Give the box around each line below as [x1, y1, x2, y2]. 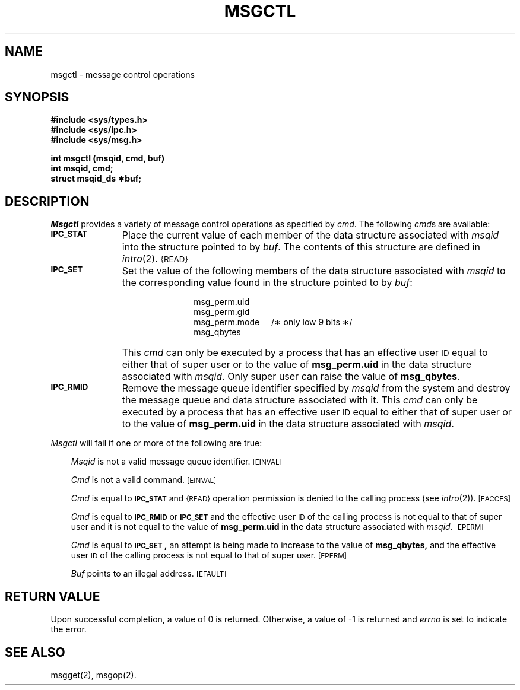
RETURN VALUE [5, 589, 100, 604]
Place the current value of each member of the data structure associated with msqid [122, 229, 499, 241]
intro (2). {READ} [122, 253, 189, 265]
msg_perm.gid [194, 307, 250, 317]
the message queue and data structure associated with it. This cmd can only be [122, 394, 478, 406]
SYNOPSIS [5, 90, 69, 105]
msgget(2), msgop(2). [50, 669, 137, 680]
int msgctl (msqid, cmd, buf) [50, 153, 165, 164]
